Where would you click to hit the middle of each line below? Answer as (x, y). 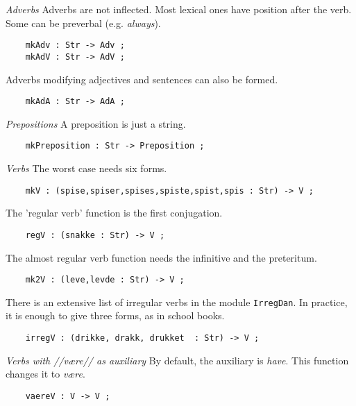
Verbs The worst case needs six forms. (86, 168)
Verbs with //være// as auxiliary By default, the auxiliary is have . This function (177, 360)
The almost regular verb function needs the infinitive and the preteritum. (161, 257)
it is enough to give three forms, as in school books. (115, 315)
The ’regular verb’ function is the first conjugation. (114, 213)
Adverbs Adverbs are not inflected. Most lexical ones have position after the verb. (179, 9)
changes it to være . (45, 374)
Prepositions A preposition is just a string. (96, 123)
